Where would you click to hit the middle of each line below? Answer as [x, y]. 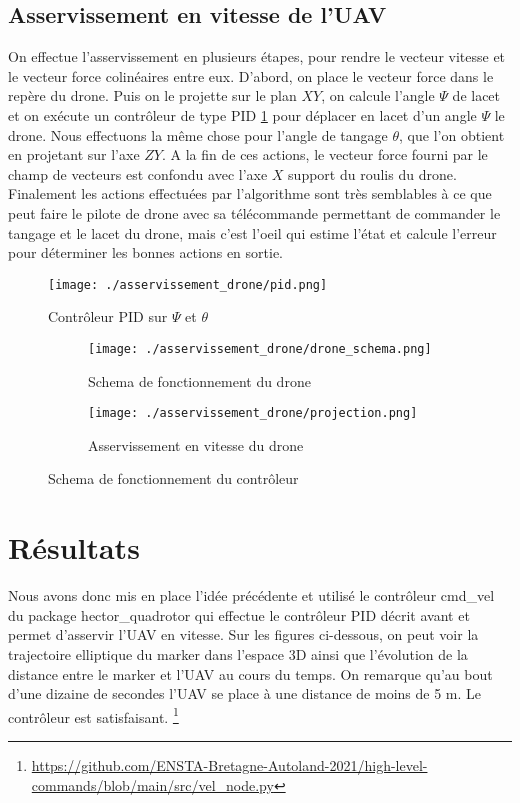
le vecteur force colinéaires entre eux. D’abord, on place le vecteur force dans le [251, 75]
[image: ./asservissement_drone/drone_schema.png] [260, 348]
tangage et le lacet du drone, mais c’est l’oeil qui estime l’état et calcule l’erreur [252, 232]
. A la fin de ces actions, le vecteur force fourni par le [324, 154]
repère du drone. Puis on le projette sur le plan [152, 95]
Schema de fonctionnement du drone [199, 380]
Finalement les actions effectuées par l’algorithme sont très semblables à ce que [250, 193]
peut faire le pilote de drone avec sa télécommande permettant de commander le [254, 212]
